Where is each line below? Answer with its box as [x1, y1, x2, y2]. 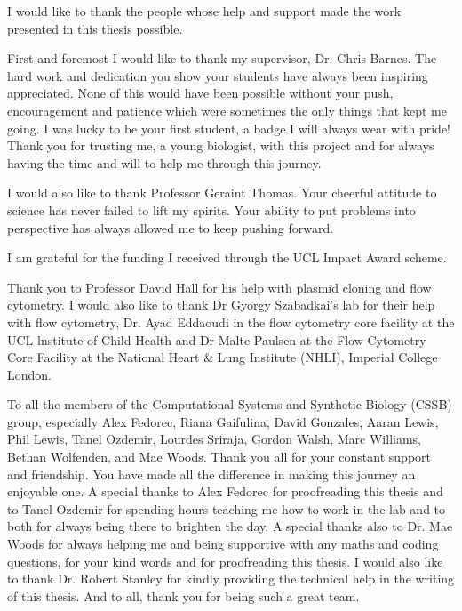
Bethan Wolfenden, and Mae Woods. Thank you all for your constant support [7, 447, 432, 466]
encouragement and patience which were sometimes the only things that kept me [7, 100, 447, 119]
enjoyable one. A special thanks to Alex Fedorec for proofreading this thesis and [7, 482, 443, 501]
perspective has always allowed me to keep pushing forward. [7, 218, 334, 237]
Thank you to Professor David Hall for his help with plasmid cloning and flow [7, 277, 432, 296]
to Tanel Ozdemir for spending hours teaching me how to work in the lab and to [7, 499, 446, 518]
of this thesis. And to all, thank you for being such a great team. [7, 586, 360, 605]
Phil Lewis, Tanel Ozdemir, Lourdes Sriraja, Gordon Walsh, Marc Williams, [7, 430, 422, 448]
